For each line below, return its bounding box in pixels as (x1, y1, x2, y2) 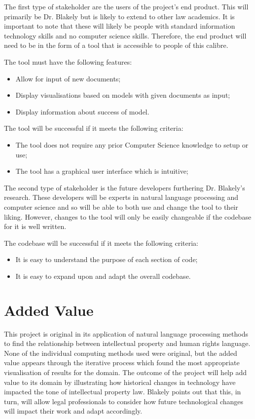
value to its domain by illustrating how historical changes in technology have (4, 377, 236, 387)
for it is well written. (4, 221, 67, 231)
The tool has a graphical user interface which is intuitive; (15, 166, 188, 176)
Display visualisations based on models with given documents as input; (15, 90, 230, 100)
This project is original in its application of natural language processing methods (4, 328, 248, 339)
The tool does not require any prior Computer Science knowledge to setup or (15, 139, 249, 150)
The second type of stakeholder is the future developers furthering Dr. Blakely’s (4, 182, 245, 192)
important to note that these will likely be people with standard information (4, 21, 235, 31)
